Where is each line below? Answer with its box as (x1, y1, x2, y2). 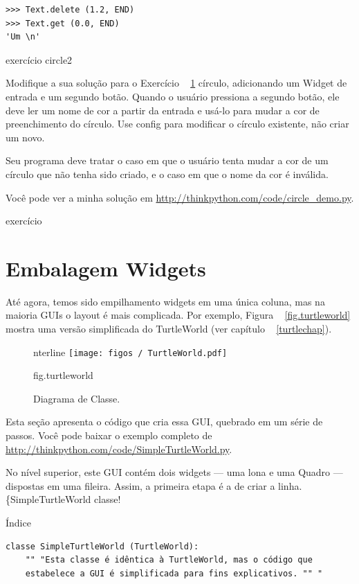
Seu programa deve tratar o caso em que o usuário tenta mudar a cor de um (6, 153, 329, 168)
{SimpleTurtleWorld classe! (6, 492, 121, 506)
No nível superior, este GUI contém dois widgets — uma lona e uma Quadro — (6, 465, 343, 479)
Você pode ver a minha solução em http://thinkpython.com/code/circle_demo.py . (6, 190, 354, 204)
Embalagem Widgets (6, 254, 206, 282)
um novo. (6, 130, 45, 144)
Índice (6, 515, 31, 530)
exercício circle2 (6, 52, 73, 67)
